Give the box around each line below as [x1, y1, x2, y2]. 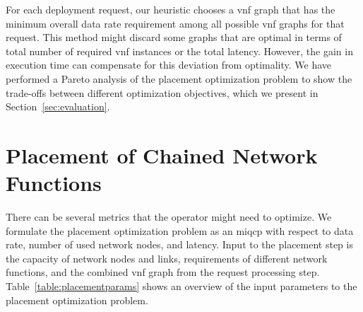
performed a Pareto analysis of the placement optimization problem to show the [6, 71, 352, 86]
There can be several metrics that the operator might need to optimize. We [6, 209, 332, 224]
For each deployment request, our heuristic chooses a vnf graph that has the [6, 2, 335, 16]
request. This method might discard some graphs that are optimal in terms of [6, 30, 342, 45]
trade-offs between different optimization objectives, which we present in [6, 85, 319, 100]
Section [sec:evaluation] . [6, 99, 110, 114]
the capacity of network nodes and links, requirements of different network [6, 250, 328, 265]
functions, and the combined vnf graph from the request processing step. [6, 265, 320, 279]
